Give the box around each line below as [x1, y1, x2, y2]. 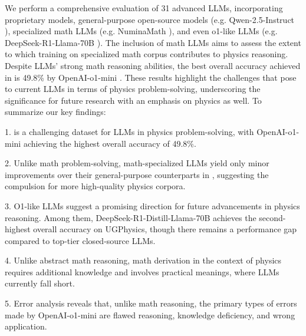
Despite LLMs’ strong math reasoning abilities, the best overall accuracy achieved [5, 59, 301, 71]
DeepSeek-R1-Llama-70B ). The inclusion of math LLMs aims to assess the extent [5, 36, 301, 48]
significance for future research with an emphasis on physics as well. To [5, 94, 262, 106]
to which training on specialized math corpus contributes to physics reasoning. [5, 48, 288, 60]
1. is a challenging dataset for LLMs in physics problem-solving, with [5, 125, 254, 137]
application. [5, 320, 47, 332]
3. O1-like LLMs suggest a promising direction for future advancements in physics [5, 199, 300, 212]
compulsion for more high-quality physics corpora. [5, 180, 186, 192]
